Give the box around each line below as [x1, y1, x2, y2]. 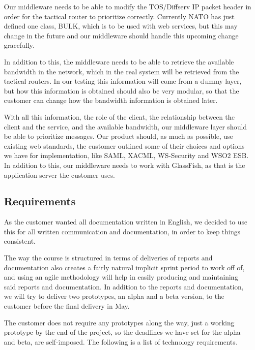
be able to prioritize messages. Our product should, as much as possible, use [4, 131, 233, 141]
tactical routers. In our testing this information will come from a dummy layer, [4, 76, 242, 86]
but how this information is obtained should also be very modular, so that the [4, 85, 239, 95]
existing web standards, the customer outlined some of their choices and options [4, 140, 245, 151]
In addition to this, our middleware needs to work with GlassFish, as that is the [4, 159, 245, 170]
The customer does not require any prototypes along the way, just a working [4, 317, 234, 327]
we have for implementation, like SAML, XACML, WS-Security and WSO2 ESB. [4, 150, 249, 160]
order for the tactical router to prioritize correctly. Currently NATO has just [4, 11, 235, 21]
